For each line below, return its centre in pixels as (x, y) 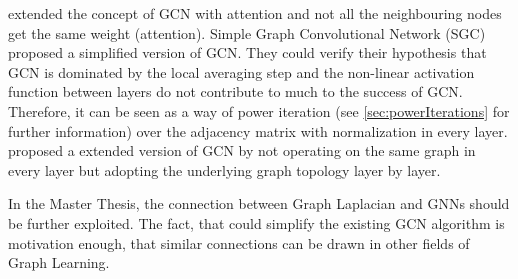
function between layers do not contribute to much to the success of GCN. (235, 91)
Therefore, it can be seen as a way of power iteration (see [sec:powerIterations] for (259, 110)
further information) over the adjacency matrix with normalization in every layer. (258, 130)
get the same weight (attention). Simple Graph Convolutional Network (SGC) (247, 32)
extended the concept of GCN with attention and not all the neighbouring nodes (255, 13)
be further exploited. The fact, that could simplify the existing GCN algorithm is (256, 222)
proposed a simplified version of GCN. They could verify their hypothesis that (247, 52)
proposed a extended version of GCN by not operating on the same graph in (242, 150)
